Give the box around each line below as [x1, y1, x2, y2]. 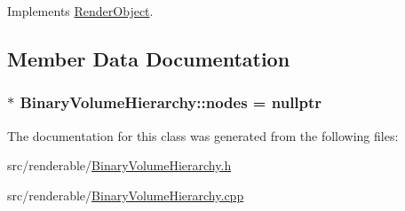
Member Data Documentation [7, 44, 290, 72]
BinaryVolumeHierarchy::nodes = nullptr [20, 91, 322, 113]
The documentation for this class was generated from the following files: [7, 126, 399, 145]
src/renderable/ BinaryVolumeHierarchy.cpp [7, 185, 244, 204]
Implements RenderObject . [7, 2, 154, 20]
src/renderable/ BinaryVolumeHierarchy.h [7, 156, 232, 175]
